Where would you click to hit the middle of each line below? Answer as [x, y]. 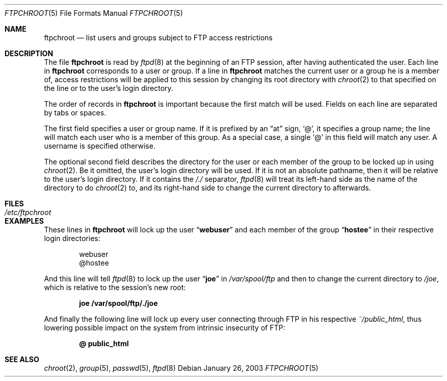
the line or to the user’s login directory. [109, 88]
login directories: [72, 238]
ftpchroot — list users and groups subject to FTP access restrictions [158, 38]
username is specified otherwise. [100, 146]
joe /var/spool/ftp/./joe [119, 303]
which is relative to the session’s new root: [115, 287]
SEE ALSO [22, 359]
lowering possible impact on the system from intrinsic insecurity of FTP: [165, 328]
